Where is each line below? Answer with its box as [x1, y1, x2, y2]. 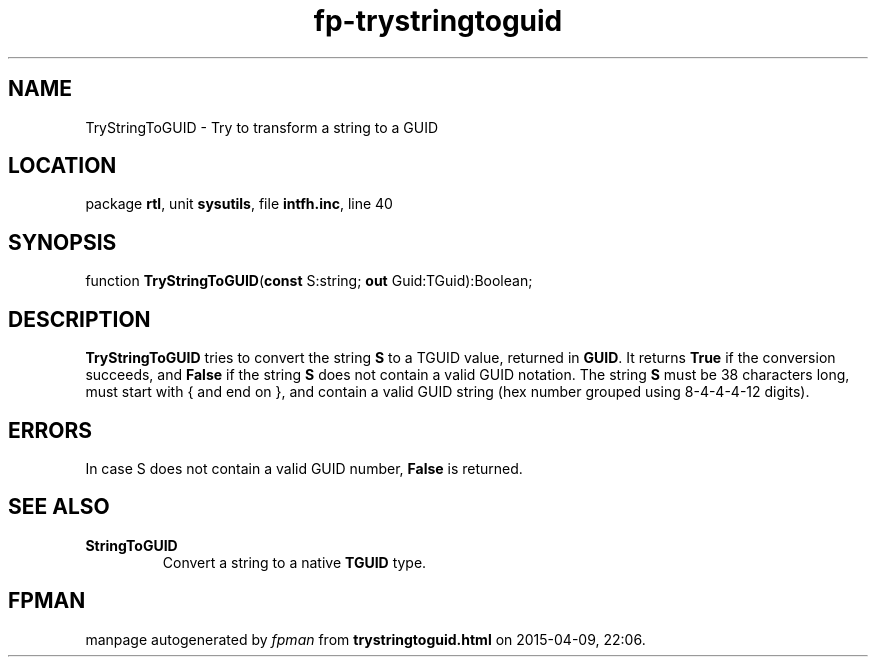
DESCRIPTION [8, 306, 151, 332]
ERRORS [8, 417, 93, 443]
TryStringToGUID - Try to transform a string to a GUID [85, 118, 439, 136]
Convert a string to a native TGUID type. [162, 553, 427, 571]
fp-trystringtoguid [313, 4, 563, 38]
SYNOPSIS [8, 229, 117, 255]
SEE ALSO [8, 494, 110, 520]
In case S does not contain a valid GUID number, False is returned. [85, 459, 523, 477]
